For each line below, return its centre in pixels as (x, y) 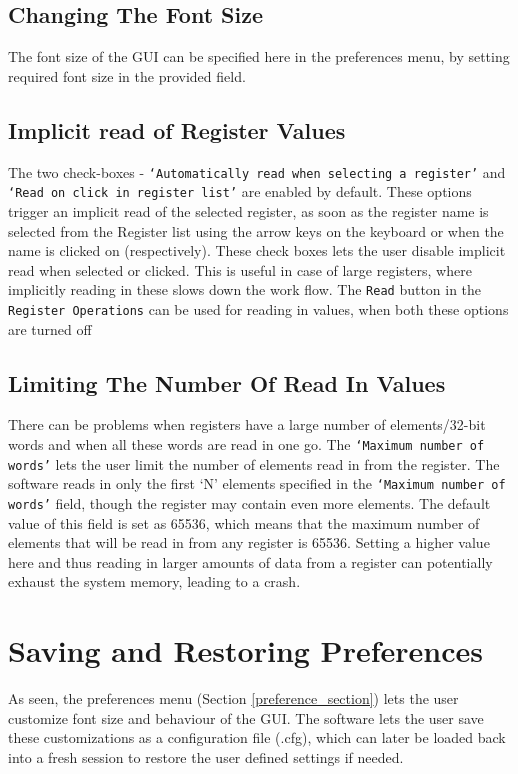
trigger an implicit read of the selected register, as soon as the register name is (248, 210)
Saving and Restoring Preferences (245, 650)
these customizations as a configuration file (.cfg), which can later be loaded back (257, 737)
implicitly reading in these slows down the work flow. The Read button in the (245, 289)
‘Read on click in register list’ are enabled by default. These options (240, 191)
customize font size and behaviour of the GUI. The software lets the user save (246, 717)
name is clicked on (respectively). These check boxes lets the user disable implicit (257, 250)
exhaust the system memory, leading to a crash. (154, 581)
